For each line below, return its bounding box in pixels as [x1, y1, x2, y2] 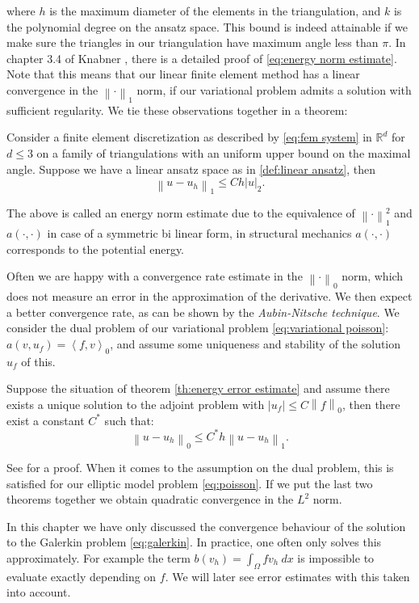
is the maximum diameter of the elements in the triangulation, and [49, 2, 381, 19]
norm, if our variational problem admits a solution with [136, 81, 412, 98]
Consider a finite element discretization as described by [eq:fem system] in [6, 129, 372, 145]
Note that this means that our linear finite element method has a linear [6, 65, 360, 82]
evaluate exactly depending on [6, 567, 157, 584]
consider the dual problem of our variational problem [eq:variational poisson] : [6, 319, 389, 336]
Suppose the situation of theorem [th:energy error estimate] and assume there [6, 380, 390, 397]
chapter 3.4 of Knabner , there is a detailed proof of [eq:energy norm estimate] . [6, 49, 397, 66]
